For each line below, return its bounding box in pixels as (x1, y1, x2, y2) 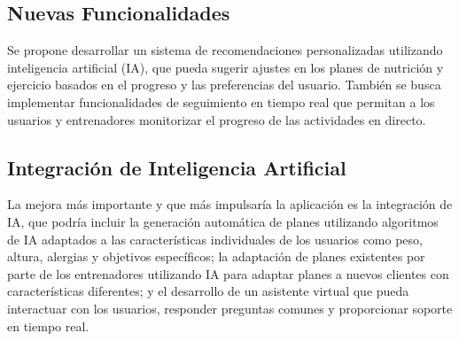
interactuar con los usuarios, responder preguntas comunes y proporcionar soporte (7, 298, 453, 317)
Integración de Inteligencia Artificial (7, 153, 346, 181)
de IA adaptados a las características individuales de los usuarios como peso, (7, 229, 423, 248)
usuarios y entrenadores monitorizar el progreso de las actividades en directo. (7, 110, 426, 128)
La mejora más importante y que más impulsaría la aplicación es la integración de (7, 195, 453, 213)
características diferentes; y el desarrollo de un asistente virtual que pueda (7, 282, 409, 300)
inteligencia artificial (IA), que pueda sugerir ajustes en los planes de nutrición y (7, 58, 444, 76)
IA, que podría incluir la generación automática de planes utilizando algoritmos (7, 212, 439, 230)
